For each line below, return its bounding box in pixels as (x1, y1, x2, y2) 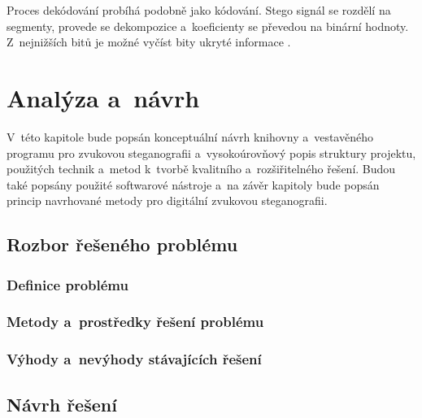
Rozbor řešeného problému (7, 232, 238, 257)
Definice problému (7, 274, 128, 294)
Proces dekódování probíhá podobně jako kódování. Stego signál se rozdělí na (7, 2, 391, 18)
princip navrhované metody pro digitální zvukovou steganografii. (7, 192, 328, 209)
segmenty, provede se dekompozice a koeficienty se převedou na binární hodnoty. (7, 17, 409, 34)
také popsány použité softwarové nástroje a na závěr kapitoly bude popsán (7, 176, 380, 193)
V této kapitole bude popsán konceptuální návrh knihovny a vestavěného (7, 128, 373, 145)
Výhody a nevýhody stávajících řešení (7, 349, 262, 369)
